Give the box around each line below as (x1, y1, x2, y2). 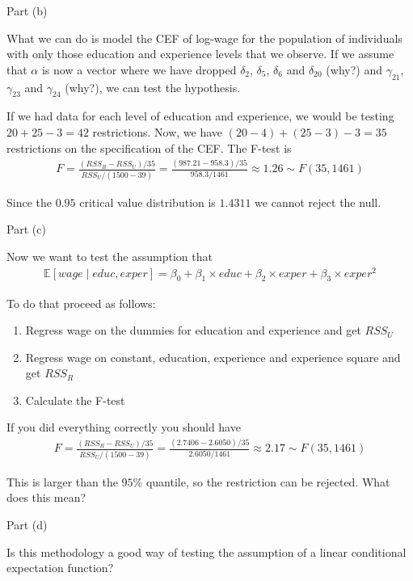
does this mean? (6, 489, 86, 506)
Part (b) (6, 2, 48, 19)
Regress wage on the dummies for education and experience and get (25, 322, 361, 339)
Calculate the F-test (25, 391, 125, 408)
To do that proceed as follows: (6, 294, 156, 311)
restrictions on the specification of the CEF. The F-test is (6, 139, 292, 156)
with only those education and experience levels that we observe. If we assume (6, 45, 394, 62)
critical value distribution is (79, 193, 216, 210)
